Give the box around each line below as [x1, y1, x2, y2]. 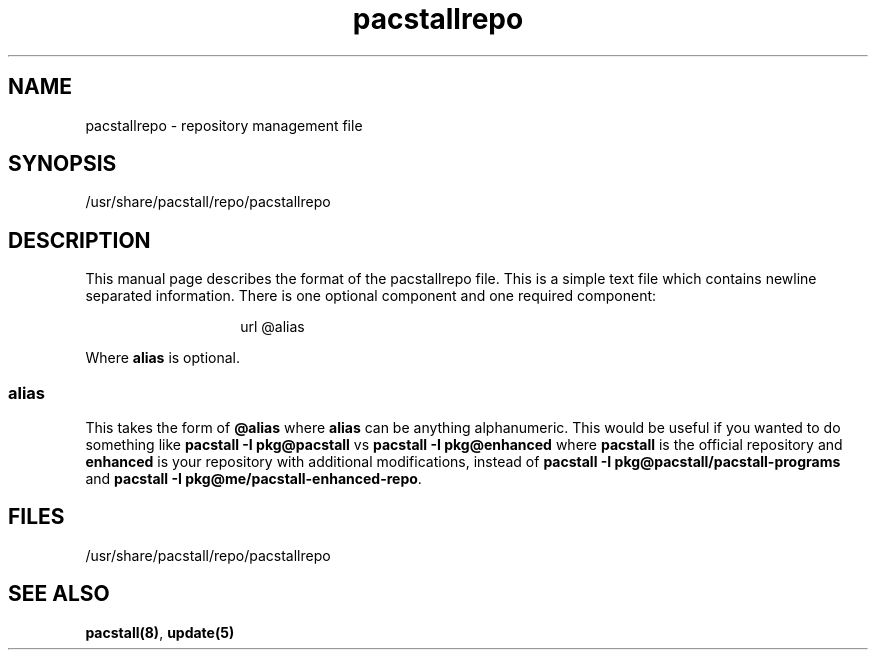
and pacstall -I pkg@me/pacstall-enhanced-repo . [85, 470, 422, 488]
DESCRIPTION [8, 227, 151, 253]
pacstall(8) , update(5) [85, 623, 235, 641]
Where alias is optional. [85, 349, 240, 367]
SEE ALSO [8, 581, 110, 607]
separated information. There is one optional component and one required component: [85, 287, 657, 305]
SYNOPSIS [8, 151, 117, 177]
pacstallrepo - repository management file [85, 116, 363, 134]
